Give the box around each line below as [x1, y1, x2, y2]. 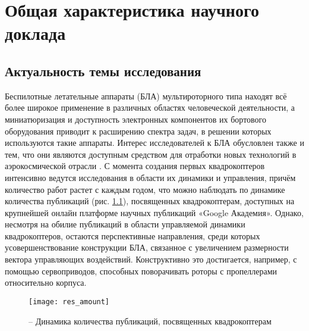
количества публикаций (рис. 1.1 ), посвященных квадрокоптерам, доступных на [5, 195, 295, 207]
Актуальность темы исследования [5, 61, 201, 80]
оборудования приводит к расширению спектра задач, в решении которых [5, 124, 272, 137]
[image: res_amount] [29, 297, 110, 306]
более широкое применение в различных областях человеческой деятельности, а [5, 101, 295, 114]
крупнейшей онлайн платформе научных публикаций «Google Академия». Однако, [5, 206, 304, 218]
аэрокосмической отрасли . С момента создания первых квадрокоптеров [5, 160, 265, 172]
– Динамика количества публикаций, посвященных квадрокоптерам [29, 314, 272, 327]
